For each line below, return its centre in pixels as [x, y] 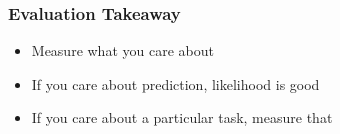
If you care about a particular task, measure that [182, 117]
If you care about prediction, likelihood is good [175, 83]
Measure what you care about [122, 50]
